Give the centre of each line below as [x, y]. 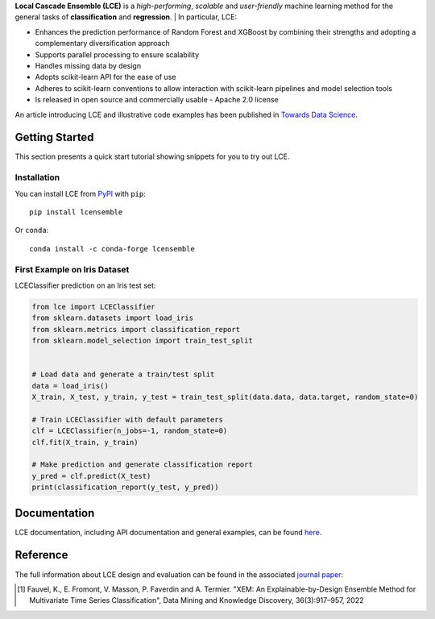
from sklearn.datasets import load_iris [112, 318]
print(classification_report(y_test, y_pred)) [125, 487]
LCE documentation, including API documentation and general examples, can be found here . [168, 532]
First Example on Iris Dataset [72, 269]
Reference [41, 555]
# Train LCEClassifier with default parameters [127, 420]
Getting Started [54, 137]
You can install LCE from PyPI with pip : [80, 193]
